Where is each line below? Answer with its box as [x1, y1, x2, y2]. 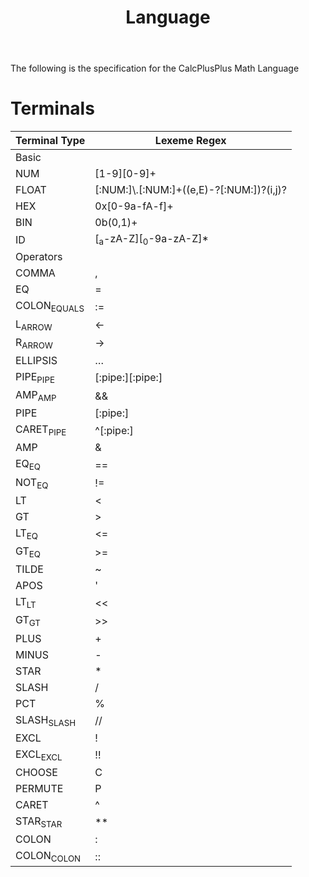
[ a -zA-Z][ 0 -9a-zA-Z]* [94, 232, 209, 248]
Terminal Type [15, 134, 86, 148]
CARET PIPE [15, 422, 67, 438]
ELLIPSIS [15, 353, 58, 367]
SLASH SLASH [15, 712, 77, 728]
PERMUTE [15, 781, 64, 795]
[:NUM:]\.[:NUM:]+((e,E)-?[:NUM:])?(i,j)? [94, 183, 288, 197]
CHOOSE [15, 765, 58, 779]
